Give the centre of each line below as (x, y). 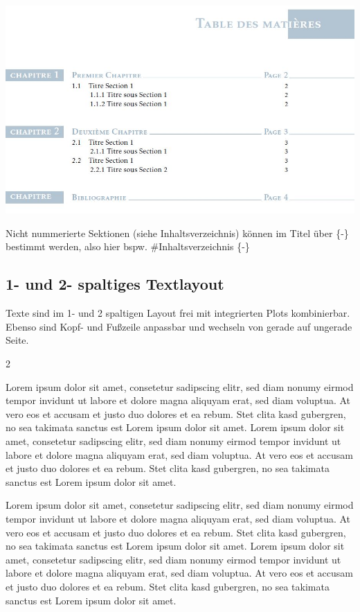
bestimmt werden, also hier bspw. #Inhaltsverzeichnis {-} (128, 246)
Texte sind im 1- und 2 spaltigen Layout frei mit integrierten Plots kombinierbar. (178, 313)
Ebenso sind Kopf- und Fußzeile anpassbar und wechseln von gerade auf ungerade (179, 326)
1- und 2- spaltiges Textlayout (115, 284)
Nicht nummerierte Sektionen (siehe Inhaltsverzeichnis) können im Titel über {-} (177, 233)
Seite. (17, 340)
